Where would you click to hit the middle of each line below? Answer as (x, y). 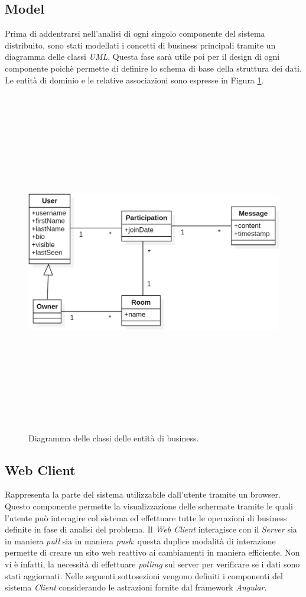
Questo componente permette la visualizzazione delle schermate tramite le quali (149, 506)
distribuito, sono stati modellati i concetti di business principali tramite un (140, 45)
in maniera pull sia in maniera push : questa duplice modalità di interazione (140, 540)
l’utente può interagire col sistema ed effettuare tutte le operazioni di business (146, 517)
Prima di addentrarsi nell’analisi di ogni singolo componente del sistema (135, 33)
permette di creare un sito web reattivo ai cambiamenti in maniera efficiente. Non (152, 552)
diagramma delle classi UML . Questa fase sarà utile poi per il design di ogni (142, 57)
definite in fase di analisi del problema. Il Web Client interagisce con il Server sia (151, 529)
